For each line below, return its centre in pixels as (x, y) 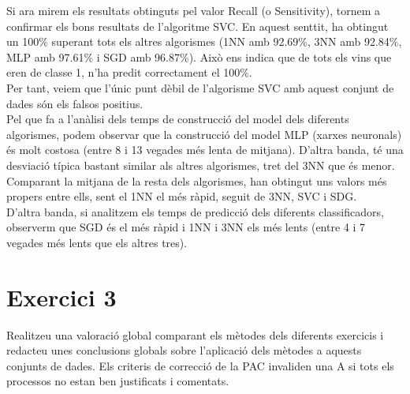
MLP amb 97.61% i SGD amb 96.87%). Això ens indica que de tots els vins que (199, 56)
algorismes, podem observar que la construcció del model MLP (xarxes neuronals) (204, 134)
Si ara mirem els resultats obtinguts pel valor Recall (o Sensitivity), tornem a (194, 10)
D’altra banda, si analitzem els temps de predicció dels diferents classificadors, (195, 211)
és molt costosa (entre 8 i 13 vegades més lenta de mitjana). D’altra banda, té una (205, 150)
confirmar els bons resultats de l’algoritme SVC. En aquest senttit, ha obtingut (198, 26)
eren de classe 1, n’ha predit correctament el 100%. (129, 72)
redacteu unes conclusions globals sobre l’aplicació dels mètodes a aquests (184, 350)
